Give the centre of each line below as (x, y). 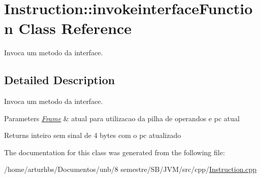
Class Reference (75, 28)
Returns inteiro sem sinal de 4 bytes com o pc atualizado (93, 135)
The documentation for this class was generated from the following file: (115, 152)
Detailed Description (60, 80)
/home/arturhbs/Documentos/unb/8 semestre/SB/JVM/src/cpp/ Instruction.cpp (130, 169)
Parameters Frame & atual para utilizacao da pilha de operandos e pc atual (122, 118)
